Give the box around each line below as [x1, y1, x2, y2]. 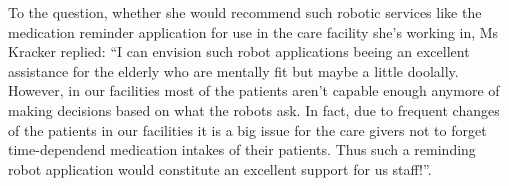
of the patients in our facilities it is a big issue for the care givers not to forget [8, 119, 487, 140]
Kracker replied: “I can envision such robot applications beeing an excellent [8, 41, 470, 62]
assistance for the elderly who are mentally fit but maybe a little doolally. [8, 60, 459, 81]
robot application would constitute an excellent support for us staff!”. [8, 158, 432, 179]
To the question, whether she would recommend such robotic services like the [8, 2, 482, 22]
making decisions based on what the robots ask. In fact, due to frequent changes [8, 99, 500, 120]
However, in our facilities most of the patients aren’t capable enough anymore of [8, 80, 500, 101]
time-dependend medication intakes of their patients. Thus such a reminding [8, 139, 476, 160]
